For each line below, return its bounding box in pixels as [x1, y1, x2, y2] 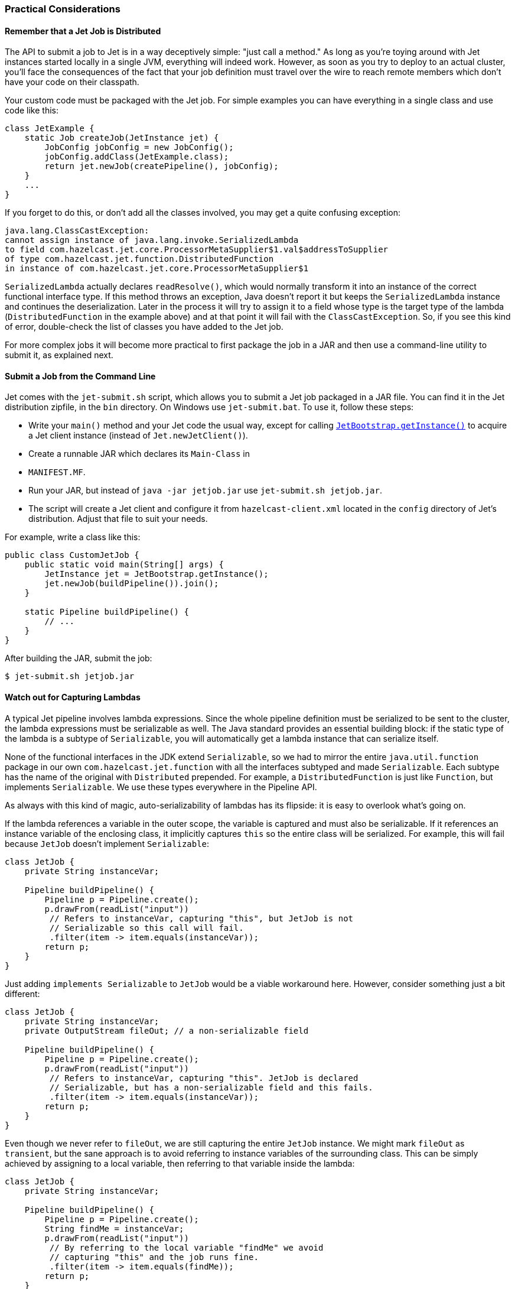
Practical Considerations [5, 3, 120, 15]
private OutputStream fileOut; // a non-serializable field [24, 1025, 309, 1035]
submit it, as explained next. [5, 350, 113, 361]
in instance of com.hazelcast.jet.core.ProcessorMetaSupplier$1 [5, 264, 309, 274]
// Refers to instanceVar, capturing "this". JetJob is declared [49, 1073, 358, 1083]
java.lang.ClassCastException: [5, 226, 149, 236]
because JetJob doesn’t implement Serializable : [5, 838, 210, 849]
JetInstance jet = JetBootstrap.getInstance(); [44, 569, 269, 579]
